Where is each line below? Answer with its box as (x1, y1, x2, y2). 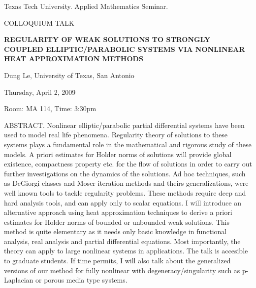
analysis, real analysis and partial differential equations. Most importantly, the (4, 236, 241, 246)
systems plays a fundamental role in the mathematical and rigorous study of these (4, 139, 252, 149)
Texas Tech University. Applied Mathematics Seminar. (4, 1, 168, 11)
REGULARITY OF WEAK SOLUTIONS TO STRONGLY (4, 34, 211, 44)
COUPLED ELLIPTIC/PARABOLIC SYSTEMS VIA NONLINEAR (4, 43, 245, 54)
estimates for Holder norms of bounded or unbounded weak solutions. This (4, 216, 229, 227)
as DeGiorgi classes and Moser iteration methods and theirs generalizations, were (4, 178, 249, 188)
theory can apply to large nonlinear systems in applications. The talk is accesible (4, 246, 248, 256)
